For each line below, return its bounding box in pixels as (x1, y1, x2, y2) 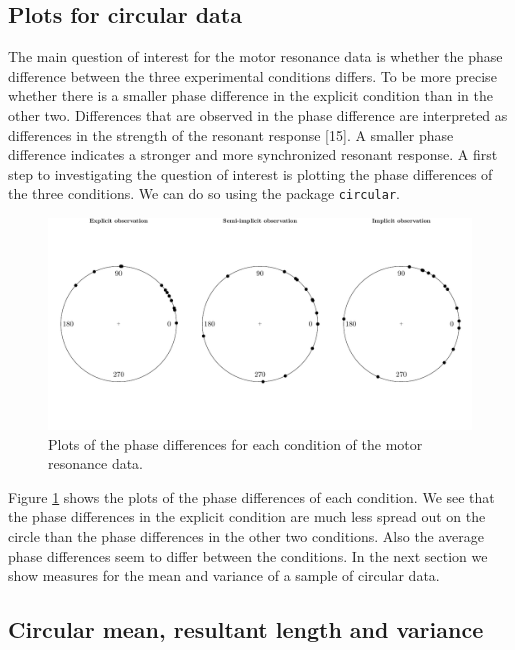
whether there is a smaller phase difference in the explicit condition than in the (8, 85, 493, 106)
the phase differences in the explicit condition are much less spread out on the (8, 506, 486, 527)
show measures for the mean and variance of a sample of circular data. (8, 565, 440, 586)
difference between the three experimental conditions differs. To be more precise (8, 65, 497, 86)
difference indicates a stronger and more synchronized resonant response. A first (8, 144, 498, 165)
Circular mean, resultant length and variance (8, 614, 484, 645)
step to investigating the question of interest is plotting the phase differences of (8, 163, 493, 184)
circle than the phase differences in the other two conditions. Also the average (8, 525, 485, 546)
